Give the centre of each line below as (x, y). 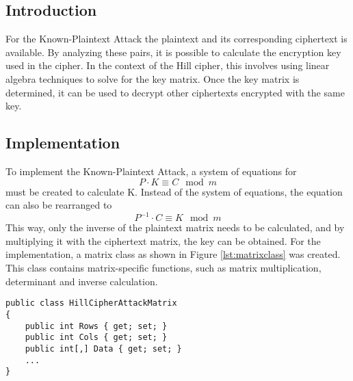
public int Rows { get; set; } (96, 326)
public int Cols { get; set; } (96, 338)
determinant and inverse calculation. (82, 281)
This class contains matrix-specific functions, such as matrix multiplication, (164, 268)
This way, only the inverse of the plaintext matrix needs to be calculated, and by (175, 227)
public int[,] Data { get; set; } (103, 349)
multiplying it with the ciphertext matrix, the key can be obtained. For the (163, 240)
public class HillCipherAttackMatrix (91, 303)
